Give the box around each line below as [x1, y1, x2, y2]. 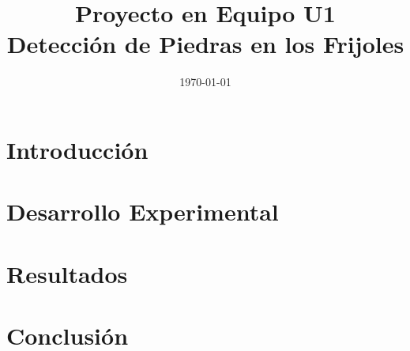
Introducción [6, 133, 149, 165]
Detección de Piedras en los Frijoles [6, 28, 404, 60]
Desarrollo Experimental [6, 195, 279, 228]
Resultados [6, 257, 128, 289]
